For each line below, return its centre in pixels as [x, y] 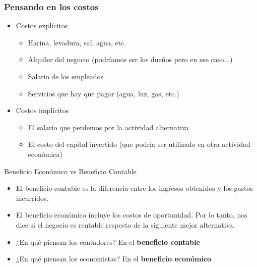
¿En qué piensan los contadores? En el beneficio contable [108, 242]
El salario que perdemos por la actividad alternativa [108, 127]
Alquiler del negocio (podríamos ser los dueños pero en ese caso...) [130, 59]
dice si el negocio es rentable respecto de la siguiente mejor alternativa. [125, 224]
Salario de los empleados [66, 76]
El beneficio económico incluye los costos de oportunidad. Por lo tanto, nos [132, 215]
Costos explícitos [42, 25]
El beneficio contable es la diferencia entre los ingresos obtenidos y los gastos [135, 188]
